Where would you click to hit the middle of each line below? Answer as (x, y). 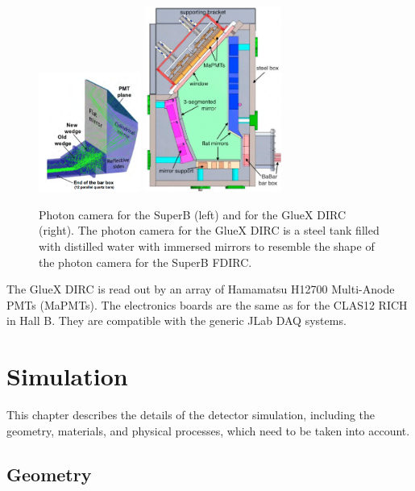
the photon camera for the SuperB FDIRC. (145, 262)
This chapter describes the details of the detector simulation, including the (191, 415)
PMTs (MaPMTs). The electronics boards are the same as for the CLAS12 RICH (207, 304)
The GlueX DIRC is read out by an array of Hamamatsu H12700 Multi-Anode (201, 289)
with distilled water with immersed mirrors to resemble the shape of (207, 246)
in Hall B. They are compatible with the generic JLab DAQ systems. (176, 320)
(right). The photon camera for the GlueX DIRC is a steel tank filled (209, 230)
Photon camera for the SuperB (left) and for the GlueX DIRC (192, 214)
